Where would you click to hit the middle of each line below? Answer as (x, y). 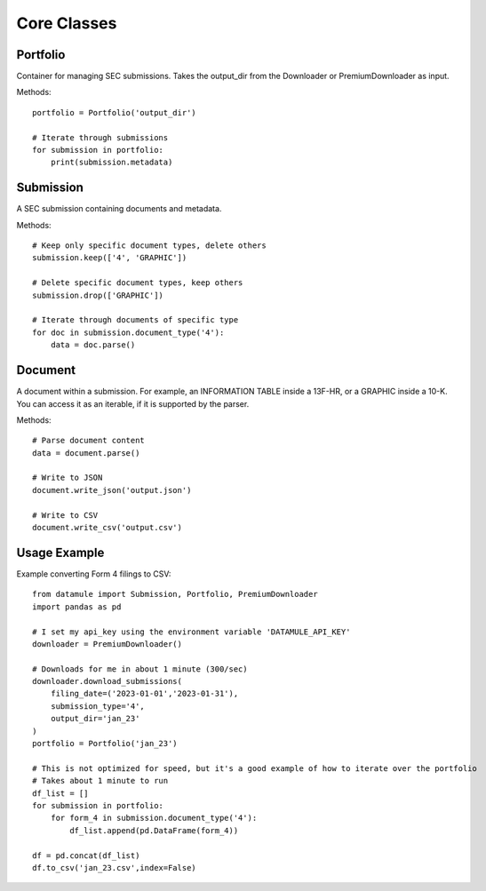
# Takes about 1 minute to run (100, 781)
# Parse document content (89, 441)
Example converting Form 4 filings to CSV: (94, 574)
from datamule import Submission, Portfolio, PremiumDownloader (175, 594)
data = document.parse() (86, 453)
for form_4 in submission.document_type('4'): (154, 818)
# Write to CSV (65, 515)
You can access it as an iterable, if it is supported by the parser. (133, 403)
